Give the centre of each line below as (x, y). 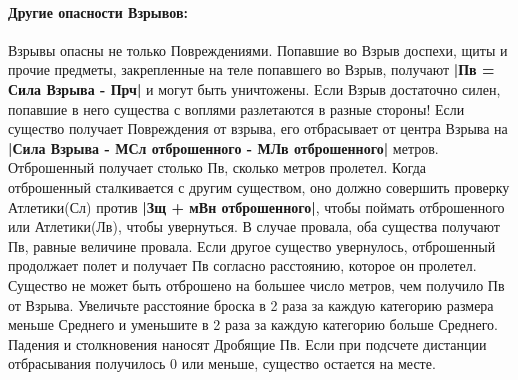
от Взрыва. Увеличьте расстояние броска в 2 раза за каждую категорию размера (251, 304)
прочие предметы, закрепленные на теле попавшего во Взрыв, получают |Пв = (251, 69)
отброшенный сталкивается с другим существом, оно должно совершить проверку (259, 186)
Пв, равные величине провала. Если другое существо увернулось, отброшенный (252, 245)
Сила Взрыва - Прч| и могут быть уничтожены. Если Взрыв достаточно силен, (254, 88)
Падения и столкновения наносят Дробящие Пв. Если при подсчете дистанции (247, 343)
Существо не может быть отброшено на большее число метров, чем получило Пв (256, 284)
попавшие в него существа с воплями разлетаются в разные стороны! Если (236, 108)
